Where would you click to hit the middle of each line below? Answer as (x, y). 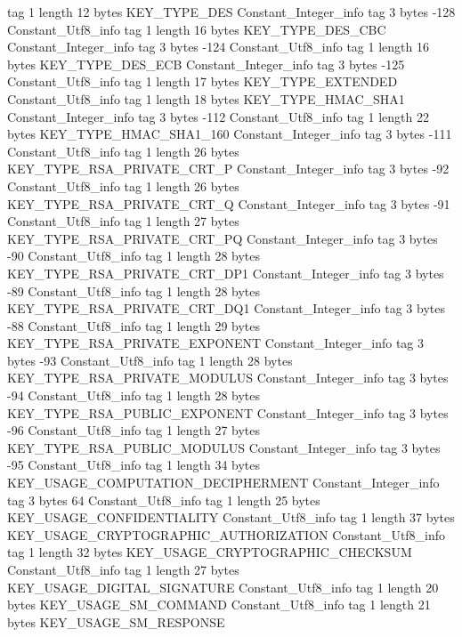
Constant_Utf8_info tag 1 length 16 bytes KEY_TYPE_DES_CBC (197, 29)
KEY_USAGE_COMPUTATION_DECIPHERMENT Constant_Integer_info (223, 483)
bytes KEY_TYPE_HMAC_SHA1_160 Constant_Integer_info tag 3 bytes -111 (230, 134)
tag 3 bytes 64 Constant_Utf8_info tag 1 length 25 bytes (164, 500)
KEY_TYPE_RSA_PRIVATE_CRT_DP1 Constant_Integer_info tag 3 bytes (226, 273)
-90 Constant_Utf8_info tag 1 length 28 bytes (134, 256)
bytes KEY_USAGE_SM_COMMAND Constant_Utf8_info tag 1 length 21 (219, 605)
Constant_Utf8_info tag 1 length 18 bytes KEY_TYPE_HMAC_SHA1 (206, 98)
